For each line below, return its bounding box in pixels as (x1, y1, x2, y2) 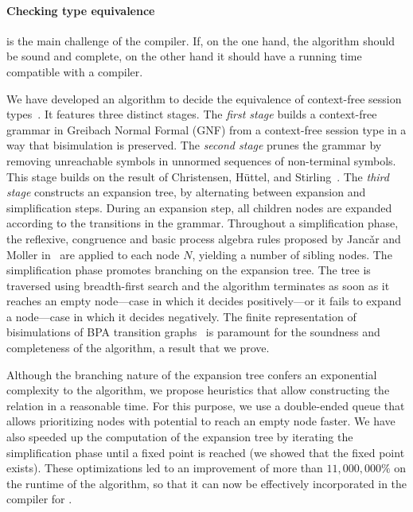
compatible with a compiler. (6, 63, 143, 80)
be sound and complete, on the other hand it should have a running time (6, 48, 362, 64)
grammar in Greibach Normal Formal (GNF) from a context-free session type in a (6, 121, 407, 138)
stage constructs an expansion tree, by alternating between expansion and (6, 184, 366, 200)
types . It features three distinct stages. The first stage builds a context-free (6, 106, 377, 122)
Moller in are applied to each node (6, 246, 180, 262)
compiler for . (6, 491, 72, 507)
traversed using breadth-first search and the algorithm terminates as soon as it (6, 277, 390, 293)
